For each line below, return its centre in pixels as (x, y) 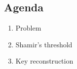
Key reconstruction (44, 61)
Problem (28, 28)
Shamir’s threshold (44, 44)
